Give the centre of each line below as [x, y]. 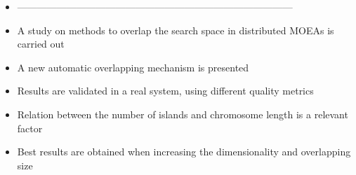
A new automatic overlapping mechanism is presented [133, 67]
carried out [41, 44]
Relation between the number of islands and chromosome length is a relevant [183, 114]
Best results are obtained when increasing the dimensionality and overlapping [184, 152]
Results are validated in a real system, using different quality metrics [165, 91]
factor [30, 128]
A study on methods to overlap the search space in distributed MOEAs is [176, 30]
